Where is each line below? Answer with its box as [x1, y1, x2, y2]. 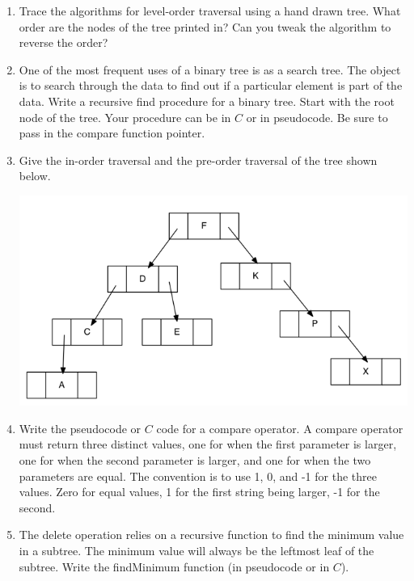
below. [19, 167, 51, 184]
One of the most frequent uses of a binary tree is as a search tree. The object [19, 61, 401, 78]
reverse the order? [19, 34, 108, 51]
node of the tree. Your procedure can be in [19, 108, 231, 125]
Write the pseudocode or [19, 419, 142, 436]
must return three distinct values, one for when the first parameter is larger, [19, 436, 397, 453]
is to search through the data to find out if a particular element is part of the [19, 77, 403, 94]
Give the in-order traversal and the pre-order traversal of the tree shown [19, 151, 378, 168]
